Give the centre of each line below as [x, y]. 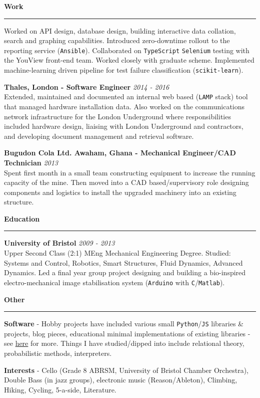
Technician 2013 [31, 162]
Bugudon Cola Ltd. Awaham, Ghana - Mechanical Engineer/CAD [120, 153]
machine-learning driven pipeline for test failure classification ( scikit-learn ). [124, 70]
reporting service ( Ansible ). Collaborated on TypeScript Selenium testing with [127, 50]
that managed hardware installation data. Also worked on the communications [124, 106]
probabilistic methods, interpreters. [58, 353]
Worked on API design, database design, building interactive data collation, [120, 30]
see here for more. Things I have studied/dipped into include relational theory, [124, 343]
